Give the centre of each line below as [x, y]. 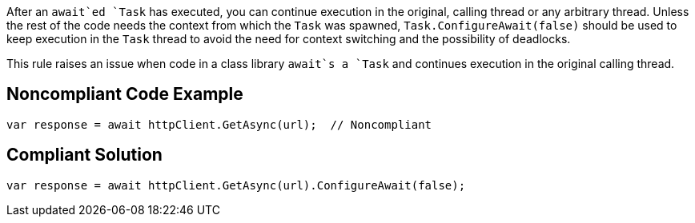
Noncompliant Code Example [125, 94]
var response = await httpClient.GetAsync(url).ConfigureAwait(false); [236, 185]
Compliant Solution [84, 155]
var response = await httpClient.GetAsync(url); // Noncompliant [219, 124]
